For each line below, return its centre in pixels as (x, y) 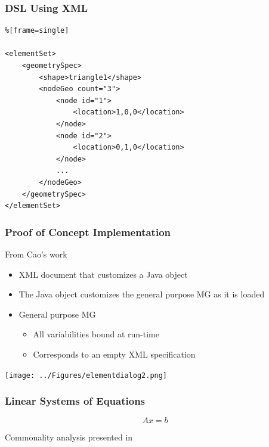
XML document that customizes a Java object (103, 274)
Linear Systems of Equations (75, 401)
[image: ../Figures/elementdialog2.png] (86, 375)
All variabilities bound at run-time (96, 334)
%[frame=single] (37, 31)
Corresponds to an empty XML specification (114, 354)
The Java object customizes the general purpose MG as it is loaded (142, 294)
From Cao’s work (36, 254)
